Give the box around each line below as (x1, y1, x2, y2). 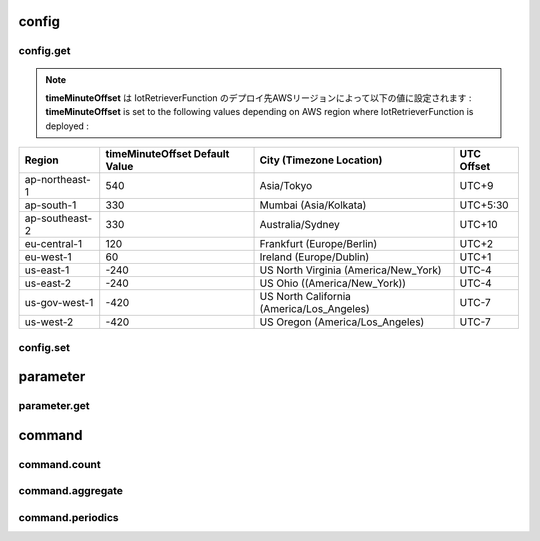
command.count (18, 457, 101, 471)
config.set (18, 340, 70, 354)
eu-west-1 (24, 250, 72, 264)
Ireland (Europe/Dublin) (259, 250, 370, 264)
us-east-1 (24, 263, 70, 277)
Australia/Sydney (259, 218, 340, 232)
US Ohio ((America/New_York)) (259, 276, 407, 290)
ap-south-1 (24, 198, 77, 212)
